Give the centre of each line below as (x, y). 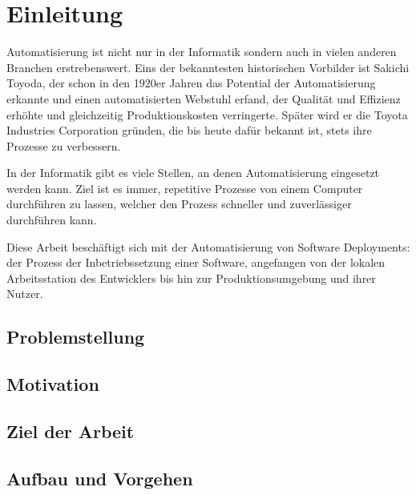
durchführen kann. (52, 220)
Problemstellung (76, 337)
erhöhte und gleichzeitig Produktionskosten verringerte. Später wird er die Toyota (207, 114)
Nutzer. (25, 294)
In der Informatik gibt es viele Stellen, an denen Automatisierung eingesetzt (193, 173)
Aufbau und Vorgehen (100, 478)
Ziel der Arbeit (71, 431)
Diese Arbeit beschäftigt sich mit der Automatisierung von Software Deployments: (208, 246)
